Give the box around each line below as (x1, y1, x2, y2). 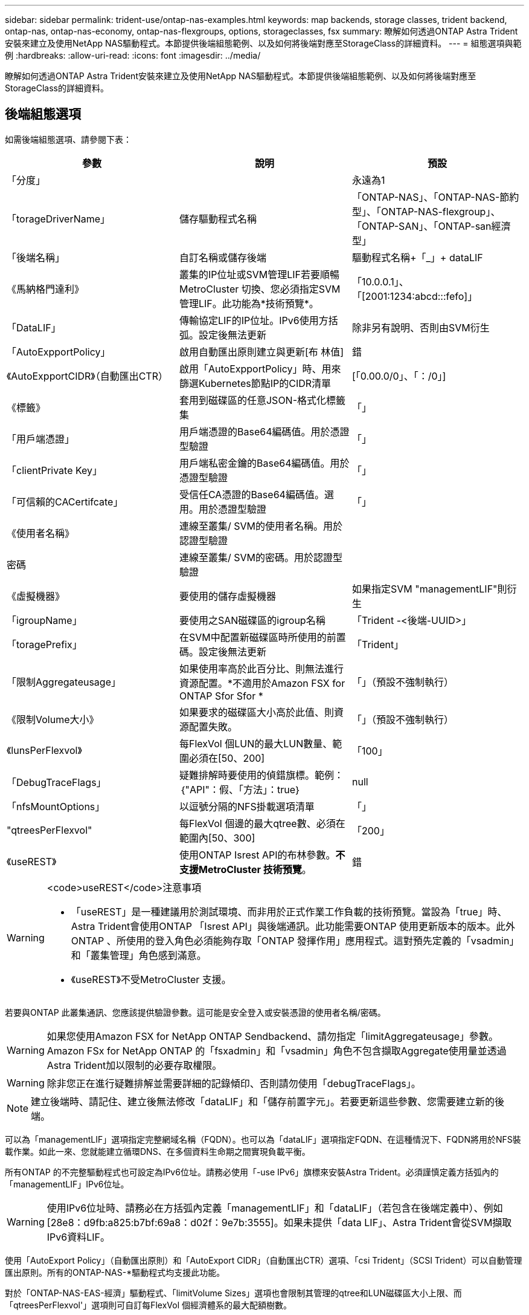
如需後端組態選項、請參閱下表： (5, 134, 132, 144)
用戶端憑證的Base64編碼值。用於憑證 (179, 425, 350, 438)
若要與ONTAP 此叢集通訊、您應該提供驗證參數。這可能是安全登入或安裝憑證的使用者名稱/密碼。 (5, 1007, 386, 1018)
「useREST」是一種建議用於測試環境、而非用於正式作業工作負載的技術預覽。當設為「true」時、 (71, 905, 507, 918)
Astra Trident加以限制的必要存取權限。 (46, 1059, 222, 1071)
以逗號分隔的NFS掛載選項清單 (179, 800, 315, 813)
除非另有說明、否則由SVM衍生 (351, 321, 490, 334)
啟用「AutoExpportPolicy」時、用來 (179, 362, 341, 375)
